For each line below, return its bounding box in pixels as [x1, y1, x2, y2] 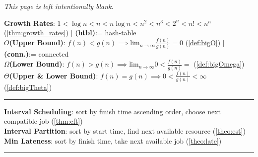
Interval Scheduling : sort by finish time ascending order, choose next [4, 106, 221, 116]
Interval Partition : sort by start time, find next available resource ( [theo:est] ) [4, 126, 246, 136]
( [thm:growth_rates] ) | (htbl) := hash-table [4, 27, 136, 38]
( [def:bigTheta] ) [4, 82, 52, 92]
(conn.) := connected [4, 49, 69, 59]
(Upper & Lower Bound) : [9, 70, 98, 80]
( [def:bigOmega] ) [193, 59, 245, 69]
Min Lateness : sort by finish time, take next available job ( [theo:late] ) [4, 135, 222, 146]
